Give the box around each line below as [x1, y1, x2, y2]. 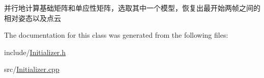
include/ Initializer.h [4, 46, 66, 57]
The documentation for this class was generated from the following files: [4, 30, 228, 40]
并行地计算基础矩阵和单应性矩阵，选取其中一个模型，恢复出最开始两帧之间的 [4, 3, 260, 13]
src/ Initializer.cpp [4, 64, 60, 74]
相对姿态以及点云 [4, 12, 61, 23]
